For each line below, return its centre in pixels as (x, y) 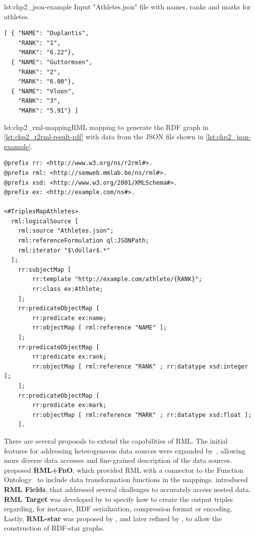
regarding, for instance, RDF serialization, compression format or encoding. (118, 509)
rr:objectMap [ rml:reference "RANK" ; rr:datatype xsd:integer (140, 366)
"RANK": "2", (39, 72)
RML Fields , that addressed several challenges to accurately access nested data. (127, 489)
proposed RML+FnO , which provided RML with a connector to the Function (124, 470)
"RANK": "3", (39, 101)
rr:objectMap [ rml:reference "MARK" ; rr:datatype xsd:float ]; (142, 415)
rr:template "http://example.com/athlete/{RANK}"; (117, 279)
